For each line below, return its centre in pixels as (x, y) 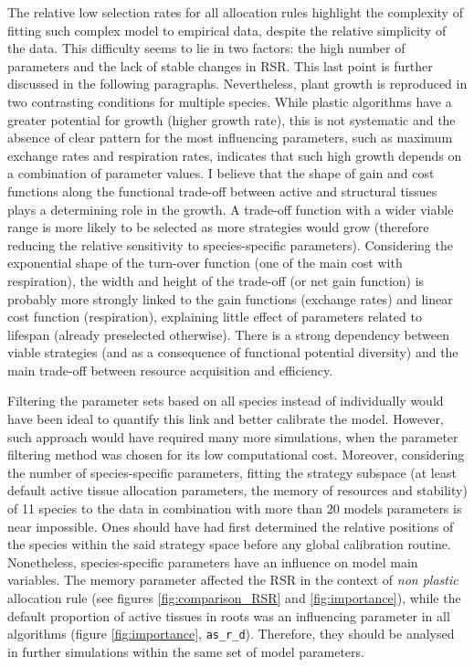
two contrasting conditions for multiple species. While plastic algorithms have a (230, 101)
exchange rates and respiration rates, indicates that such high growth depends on (235, 155)
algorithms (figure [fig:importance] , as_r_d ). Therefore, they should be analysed (231, 634)
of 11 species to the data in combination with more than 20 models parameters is (235, 508)
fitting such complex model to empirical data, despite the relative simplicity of (227, 30)
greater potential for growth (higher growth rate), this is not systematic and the (232, 119)
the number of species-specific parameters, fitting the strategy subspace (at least (232, 472)
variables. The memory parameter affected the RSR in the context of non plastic (233, 580)
